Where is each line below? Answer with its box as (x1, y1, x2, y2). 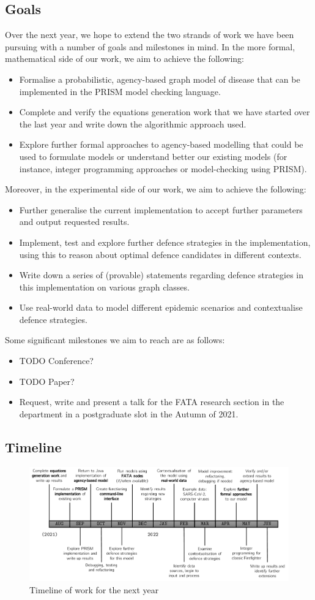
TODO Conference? (19, 354, 94, 367)
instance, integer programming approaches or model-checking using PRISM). (19, 162, 307, 175)
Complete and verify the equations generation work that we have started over (19, 105, 310, 118)
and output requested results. (19, 215, 130, 228)
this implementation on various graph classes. (19, 280, 190, 293)
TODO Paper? (19, 374, 75, 387)
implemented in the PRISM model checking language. (19, 85, 221, 97)
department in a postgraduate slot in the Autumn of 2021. (19, 407, 239, 420)
